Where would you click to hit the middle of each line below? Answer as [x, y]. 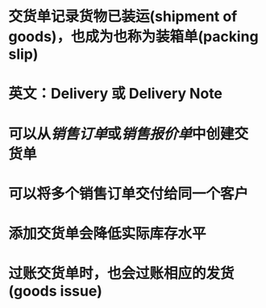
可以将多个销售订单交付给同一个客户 [129, 194]
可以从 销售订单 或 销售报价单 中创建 [122, 133]
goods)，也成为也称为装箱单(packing [134, 37]
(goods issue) [56, 291]
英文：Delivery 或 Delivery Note [116, 94]
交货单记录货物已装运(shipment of [123, 17]
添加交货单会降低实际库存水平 [108, 233]
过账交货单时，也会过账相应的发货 [122, 274]
